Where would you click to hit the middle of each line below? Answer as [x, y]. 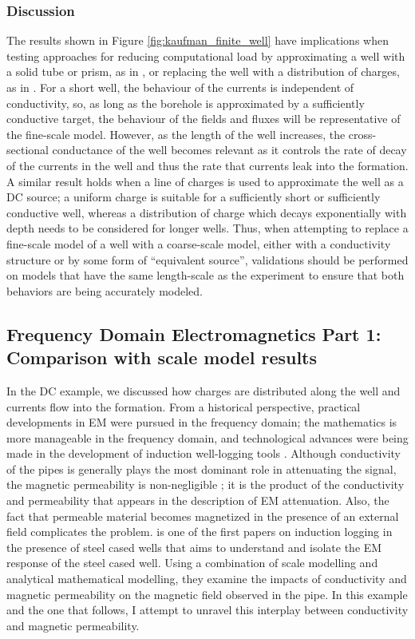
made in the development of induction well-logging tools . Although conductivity [204, 453]
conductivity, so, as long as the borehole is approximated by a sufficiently [186, 103]
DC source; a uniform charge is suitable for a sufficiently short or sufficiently [194, 197]
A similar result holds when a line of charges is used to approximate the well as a [205, 181]
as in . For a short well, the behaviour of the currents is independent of [180, 87]
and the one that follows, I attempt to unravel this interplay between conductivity [207, 610]
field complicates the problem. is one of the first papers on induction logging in [200, 532]
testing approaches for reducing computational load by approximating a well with [206, 56]
